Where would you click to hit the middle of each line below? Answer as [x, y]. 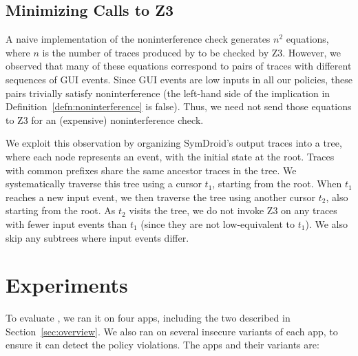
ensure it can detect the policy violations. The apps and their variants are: [162, 345]
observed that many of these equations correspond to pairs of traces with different [179, 66]
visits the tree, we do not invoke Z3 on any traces [233, 210]
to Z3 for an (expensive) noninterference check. [105, 119]
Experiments [67, 285]
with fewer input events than [66, 223]
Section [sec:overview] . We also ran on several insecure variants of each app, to [172, 331]
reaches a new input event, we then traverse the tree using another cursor [161, 197]
